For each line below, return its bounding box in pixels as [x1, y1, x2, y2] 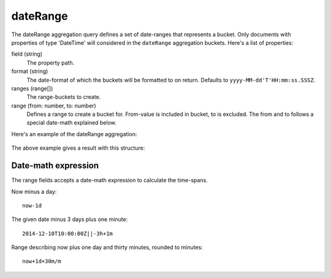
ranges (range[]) [11, 85, 53, 92]
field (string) [11, 50, 43, 58]
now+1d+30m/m [22, 258, 61, 265]
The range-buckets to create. [26, 93, 101, 101]
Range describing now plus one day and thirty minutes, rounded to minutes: [11, 244, 204, 251]
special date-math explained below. [26, 119, 116, 126]
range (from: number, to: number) [11, 102, 96, 109]
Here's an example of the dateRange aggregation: [11, 130, 137, 137]
